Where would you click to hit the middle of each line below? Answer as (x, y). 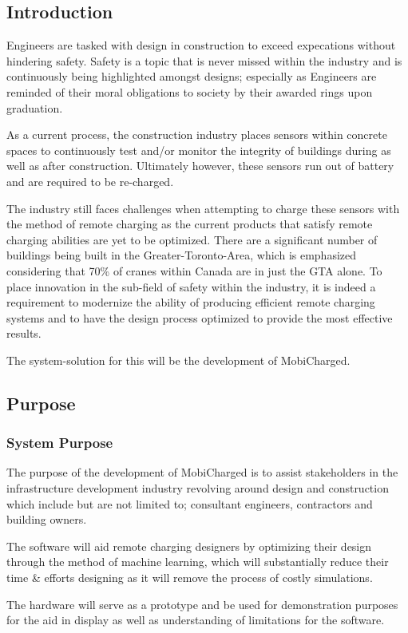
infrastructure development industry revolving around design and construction (198, 488)
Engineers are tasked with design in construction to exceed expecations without (201, 45)
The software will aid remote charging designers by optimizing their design (189, 546)
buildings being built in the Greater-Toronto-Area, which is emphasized (182, 255)
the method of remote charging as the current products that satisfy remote (190, 224)
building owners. (47, 519)
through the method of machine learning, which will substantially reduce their (198, 562)
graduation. (35, 107)
